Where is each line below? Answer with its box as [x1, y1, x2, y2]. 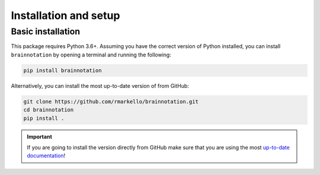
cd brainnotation [23, 107, 74, 113]
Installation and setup [11, 9, 120, 22]
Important [27, 133, 53, 140]
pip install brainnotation [23, 67, 102, 74]
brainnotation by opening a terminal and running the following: [11, 51, 171, 58]
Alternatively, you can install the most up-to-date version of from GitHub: [11, 82, 190, 89]
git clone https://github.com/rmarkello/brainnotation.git [23, 98, 199, 105]
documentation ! [27, 152, 66, 160]
